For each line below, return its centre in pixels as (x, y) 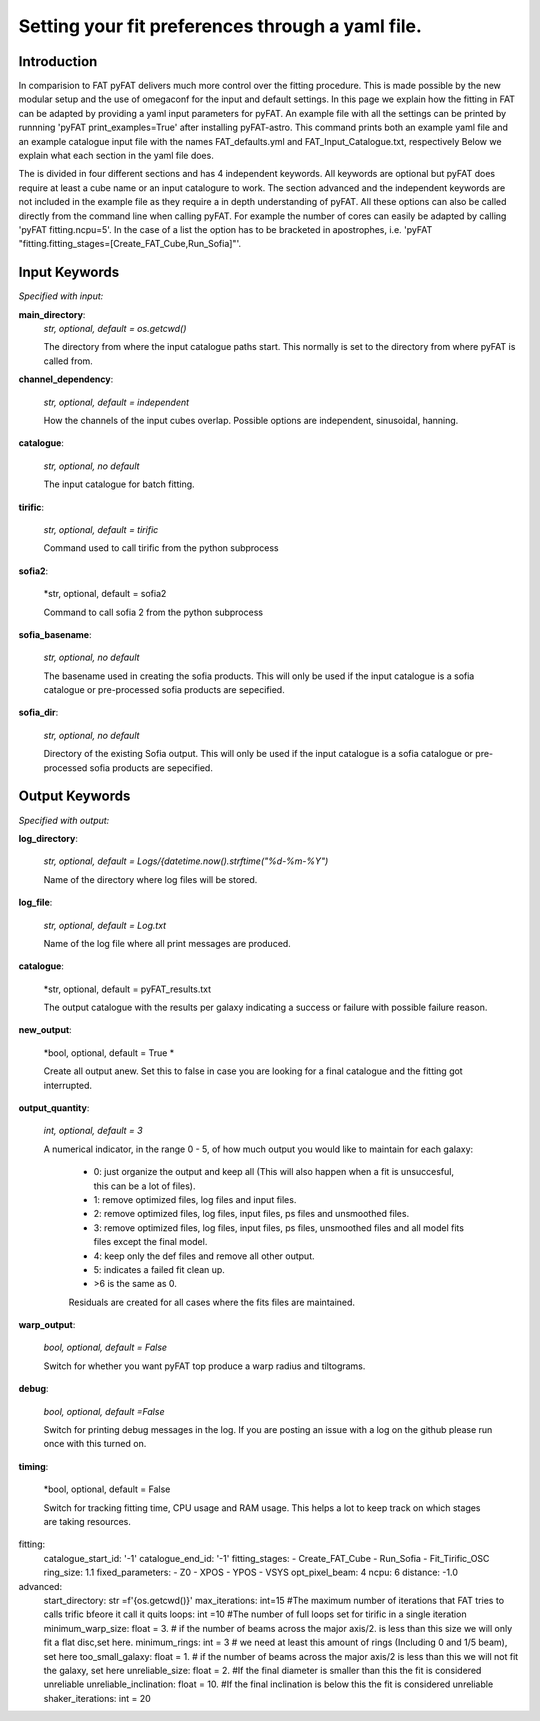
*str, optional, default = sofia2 (105, 594)
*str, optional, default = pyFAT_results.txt (127, 989)
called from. (68, 361)
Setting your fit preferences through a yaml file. (220, 26)
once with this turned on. (95, 1444)
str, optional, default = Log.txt (105, 925)
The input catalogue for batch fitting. (119, 484)
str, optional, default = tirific (101, 529)
